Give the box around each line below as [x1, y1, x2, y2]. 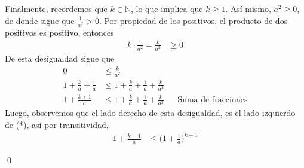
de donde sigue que [5, 14, 75, 26]
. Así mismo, [225, 2, 271, 14]
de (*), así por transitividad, [5, 118, 109, 131]
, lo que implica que [131, 2, 203, 14]
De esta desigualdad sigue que [5, 52, 115, 65]
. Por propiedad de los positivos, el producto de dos [99, 14, 288, 26]
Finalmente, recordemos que [5, 2, 108, 14]
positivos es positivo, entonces [5, 26, 114, 38]
